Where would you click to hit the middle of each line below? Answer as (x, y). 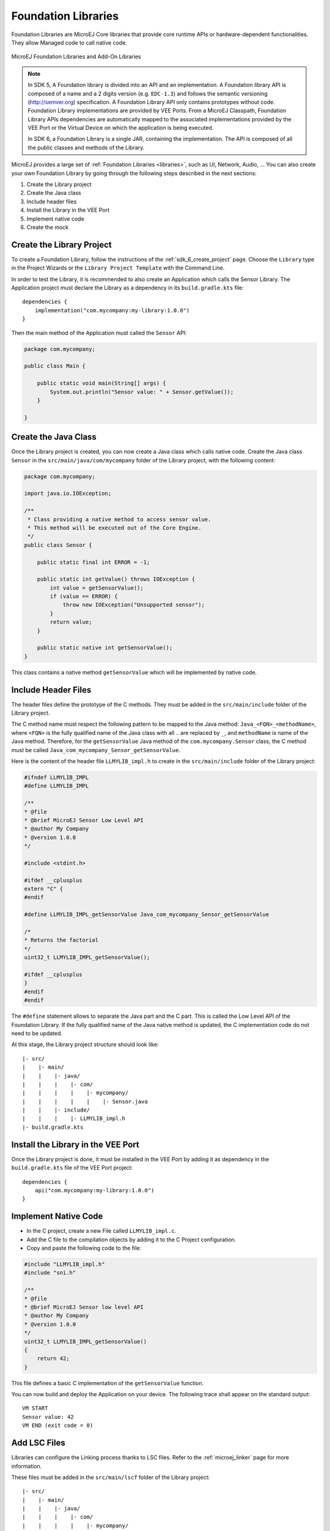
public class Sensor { (58, 545)
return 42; (53, 1359)
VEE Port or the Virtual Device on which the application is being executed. (121, 128)
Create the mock (48, 227)
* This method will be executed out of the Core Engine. (115, 528)
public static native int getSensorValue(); (105, 648)
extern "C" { (44, 889)
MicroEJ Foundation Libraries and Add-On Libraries (76, 57)
